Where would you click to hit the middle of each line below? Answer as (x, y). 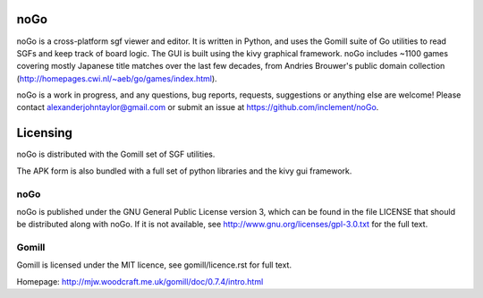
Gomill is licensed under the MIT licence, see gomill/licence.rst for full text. (154, 265)
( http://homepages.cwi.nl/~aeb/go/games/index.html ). (117, 78)
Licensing (45, 133)
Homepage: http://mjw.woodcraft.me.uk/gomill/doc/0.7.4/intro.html (140, 281)
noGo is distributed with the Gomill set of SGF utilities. (116, 154)
